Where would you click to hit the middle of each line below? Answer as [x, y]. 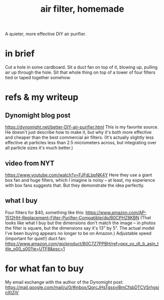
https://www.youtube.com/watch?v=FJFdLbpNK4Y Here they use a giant [79, 175]
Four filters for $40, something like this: [45, 212]
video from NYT [30, 163]
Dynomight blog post [38, 115]
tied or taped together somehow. [38, 78]
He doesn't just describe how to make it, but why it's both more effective [78, 132]
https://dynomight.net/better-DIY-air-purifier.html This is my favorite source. [82, 127]
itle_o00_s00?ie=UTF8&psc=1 [35, 249]
